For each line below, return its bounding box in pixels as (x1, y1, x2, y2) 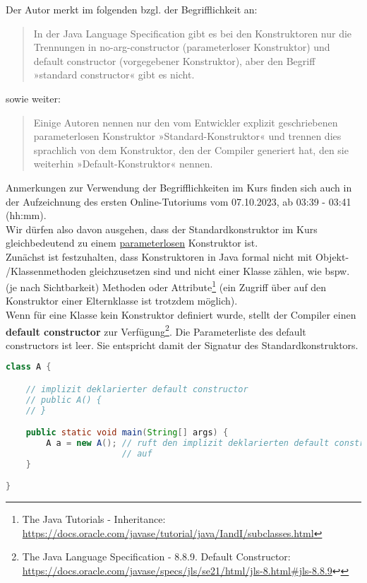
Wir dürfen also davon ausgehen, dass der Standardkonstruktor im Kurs (6, 221, 318, 236)
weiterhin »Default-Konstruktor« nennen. (33, 156, 213, 171)
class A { (6, 362, 52, 372)
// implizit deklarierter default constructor (25, 384, 248, 394)
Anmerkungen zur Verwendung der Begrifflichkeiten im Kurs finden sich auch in (6, 179, 352, 194)
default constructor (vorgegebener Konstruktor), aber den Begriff (33, 53, 315, 68)
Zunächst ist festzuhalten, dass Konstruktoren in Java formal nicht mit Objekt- (6, 249, 349, 264)
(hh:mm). (6, 208, 47, 223)
